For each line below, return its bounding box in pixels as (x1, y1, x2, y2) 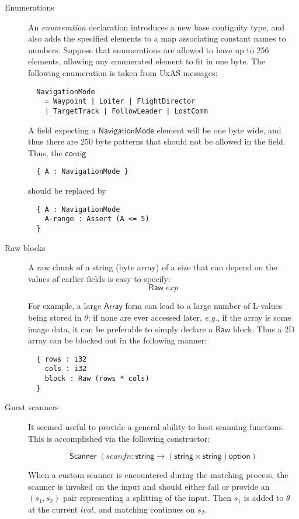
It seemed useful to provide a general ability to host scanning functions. (28, 420, 284, 432)
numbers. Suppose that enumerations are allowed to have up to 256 (28, 43, 269, 56)
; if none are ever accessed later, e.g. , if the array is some (88, 311, 291, 323)
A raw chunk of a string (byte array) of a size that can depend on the (28, 261, 277, 273)
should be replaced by (28, 184, 106, 196)
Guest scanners (5, 401, 59, 413)
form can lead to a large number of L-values (125, 300, 283, 312)
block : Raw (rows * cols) (44, 374, 149, 383)
